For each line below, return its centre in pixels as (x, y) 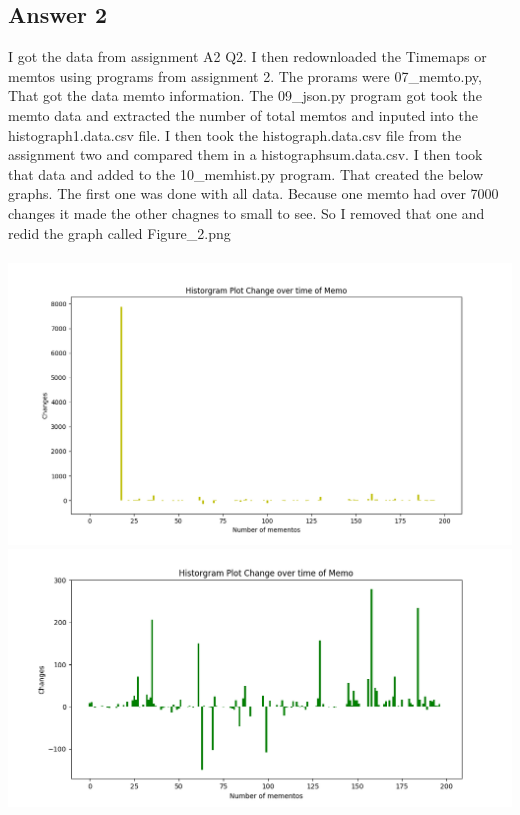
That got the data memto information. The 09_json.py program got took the (245, 95)
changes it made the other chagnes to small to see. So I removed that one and (246, 212)
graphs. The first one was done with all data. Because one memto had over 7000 (253, 193)
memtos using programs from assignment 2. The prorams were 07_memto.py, (245, 75)
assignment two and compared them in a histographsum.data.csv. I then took (245, 154)
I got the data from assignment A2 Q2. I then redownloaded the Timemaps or (247, 56)
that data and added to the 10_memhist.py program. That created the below (246, 173)
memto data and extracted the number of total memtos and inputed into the (243, 114)
